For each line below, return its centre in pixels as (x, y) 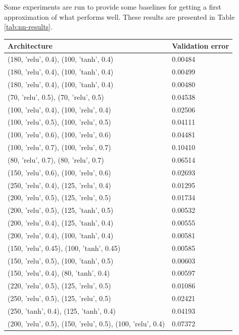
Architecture (30, 46)
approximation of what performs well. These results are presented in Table (119, 16)
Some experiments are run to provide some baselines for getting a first (113, 7)
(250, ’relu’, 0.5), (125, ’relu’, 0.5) (59, 298)
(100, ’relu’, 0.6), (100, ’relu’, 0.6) (59, 135)
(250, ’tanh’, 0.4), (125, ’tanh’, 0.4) (62, 311)
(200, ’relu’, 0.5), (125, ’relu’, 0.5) (59, 197)
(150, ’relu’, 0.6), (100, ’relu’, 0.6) (59, 172)
